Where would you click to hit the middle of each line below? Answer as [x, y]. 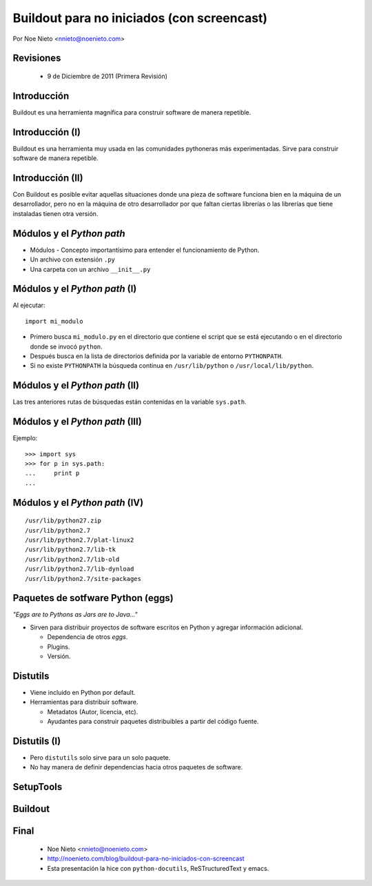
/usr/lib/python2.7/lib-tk [71, 550]
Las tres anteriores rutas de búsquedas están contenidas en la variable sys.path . [130, 402]
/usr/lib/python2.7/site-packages [83, 579]
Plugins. [59, 647]
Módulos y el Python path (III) [77, 422]
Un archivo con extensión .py [73, 259]
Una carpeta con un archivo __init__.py [90, 269]
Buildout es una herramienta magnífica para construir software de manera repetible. [132, 112]
